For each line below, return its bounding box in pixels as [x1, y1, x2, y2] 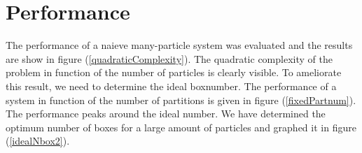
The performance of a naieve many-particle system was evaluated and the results [6, 38, 353, 52]
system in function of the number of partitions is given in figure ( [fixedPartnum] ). [6, 92, 356, 107]
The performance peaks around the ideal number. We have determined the [6, 106, 326, 121]
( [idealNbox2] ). [6, 133, 70, 148]
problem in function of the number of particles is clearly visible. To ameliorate [6, 65, 342, 80]
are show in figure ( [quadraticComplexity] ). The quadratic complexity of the [6, 51, 333, 66]
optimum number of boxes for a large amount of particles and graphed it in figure [6, 119, 356, 134]
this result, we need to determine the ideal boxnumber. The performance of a [6, 78, 337, 93]
